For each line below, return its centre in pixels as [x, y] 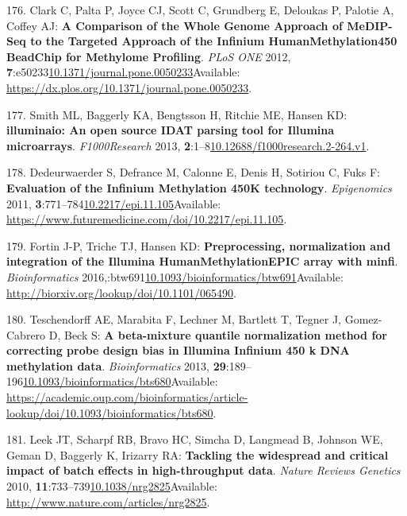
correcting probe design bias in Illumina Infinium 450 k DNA [178, 350]
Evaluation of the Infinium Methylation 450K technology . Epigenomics [199, 187]
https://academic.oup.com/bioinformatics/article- [127, 397]
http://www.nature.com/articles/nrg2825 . [108, 501]
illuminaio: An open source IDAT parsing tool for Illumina [171, 130]
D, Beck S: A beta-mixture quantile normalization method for [218, 334]
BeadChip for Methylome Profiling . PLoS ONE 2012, [149, 56]
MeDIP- [370, 25]
